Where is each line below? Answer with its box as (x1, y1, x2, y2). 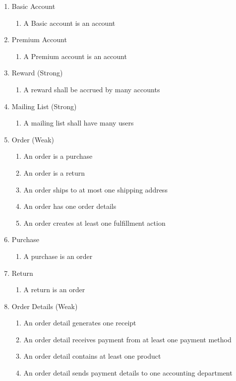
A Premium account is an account (23, 51, 127, 61)
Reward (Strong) (11, 67, 63, 78)
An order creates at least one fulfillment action (23, 217, 166, 228)
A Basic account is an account (23, 17, 116, 28)
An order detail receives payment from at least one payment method (23, 334, 232, 344)
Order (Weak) (11, 134, 55, 144)
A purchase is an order (23, 251, 93, 261)
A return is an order (23, 284, 85, 295)
